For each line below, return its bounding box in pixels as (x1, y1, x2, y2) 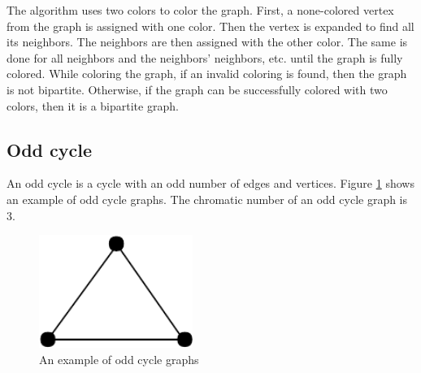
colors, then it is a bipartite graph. (7, 97, 179, 114)
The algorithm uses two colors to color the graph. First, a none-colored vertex (7, 2, 394, 18)
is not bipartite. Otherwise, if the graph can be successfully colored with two (7, 80, 388, 98)
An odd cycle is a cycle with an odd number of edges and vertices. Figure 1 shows (7, 175, 414, 192)
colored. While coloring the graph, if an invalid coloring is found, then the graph (7, 65, 407, 82)
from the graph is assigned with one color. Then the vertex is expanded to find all (7, 17, 414, 34)
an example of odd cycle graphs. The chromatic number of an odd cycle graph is (7, 190, 408, 207)
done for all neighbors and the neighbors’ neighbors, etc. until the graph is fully (7, 49, 403, 66)
